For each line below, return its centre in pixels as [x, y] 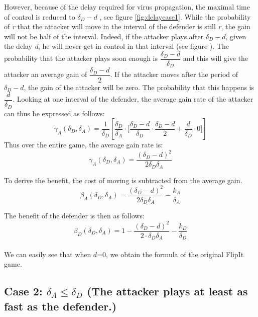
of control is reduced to [40, 16]
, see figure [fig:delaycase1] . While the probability [175, 16]
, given [236, 36]
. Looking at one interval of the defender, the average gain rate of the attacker [133, 99]
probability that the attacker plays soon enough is [81, 58]
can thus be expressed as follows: [54, 113]
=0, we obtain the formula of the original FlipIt [170, 254]
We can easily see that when [48, 254]
